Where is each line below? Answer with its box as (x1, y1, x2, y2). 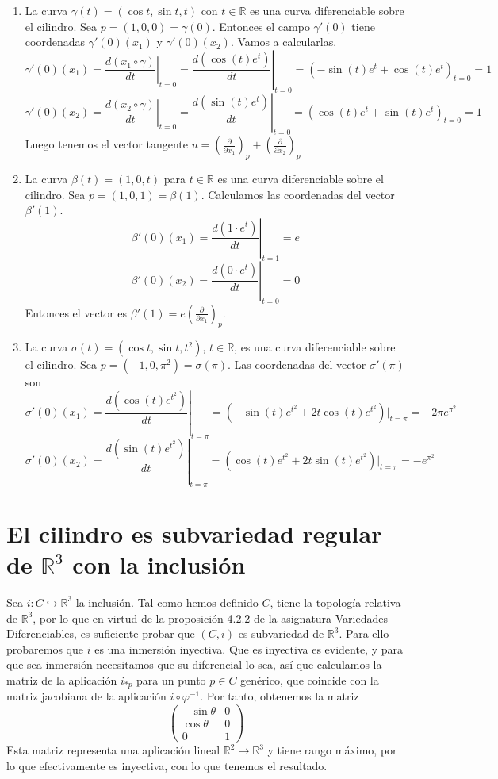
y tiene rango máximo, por (267, 742, 397, 758)
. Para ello (339, 625, 389, 642)
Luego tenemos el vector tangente (25, 136, 189, 152)
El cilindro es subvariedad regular (6, 516, 382, 549)
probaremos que (6, 640, 83, 657)
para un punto (136, 671, 206, 688)
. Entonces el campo (212, 17, 310, 34)
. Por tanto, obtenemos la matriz (200, 688, 359, 704)
